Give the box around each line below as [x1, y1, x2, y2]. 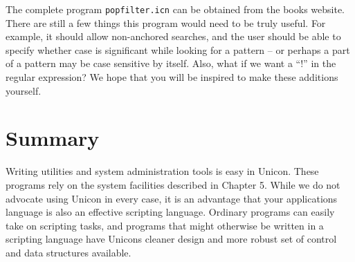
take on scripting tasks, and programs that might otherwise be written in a [6, 218, 324, 232]
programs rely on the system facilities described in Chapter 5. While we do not [6, 177, 340, 191]
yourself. [6, 83, 42, 97]
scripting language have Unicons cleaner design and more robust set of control [6, 232, 337, 246]
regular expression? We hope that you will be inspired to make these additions [6, 70, 338, 84]
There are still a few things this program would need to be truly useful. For [6, 15, 326, 30]
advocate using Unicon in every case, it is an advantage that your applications [6, 191, 338, 205]
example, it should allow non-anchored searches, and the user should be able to [6, 29, 341, 44]
